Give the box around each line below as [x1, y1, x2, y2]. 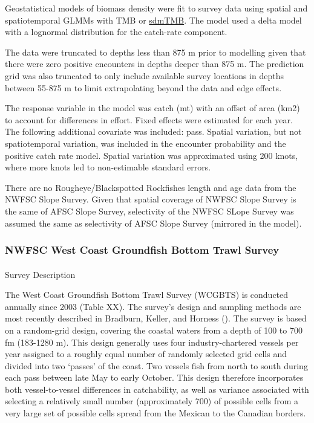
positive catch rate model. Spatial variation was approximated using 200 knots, [5, 149, 298, 161]
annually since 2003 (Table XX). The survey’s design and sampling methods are [5, 300, 301, 312]
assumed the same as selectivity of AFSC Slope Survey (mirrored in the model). [5, 216, 302, 229]
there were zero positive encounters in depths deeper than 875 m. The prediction [5, 57, 304, 70]
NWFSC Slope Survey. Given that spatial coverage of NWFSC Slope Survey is [5, 193, 296, 205]
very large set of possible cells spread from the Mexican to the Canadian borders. [5, 407, 306, 419]
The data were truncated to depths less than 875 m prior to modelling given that [5, 45, 306, 58]
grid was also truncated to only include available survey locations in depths [5, 69, 284, 82]
